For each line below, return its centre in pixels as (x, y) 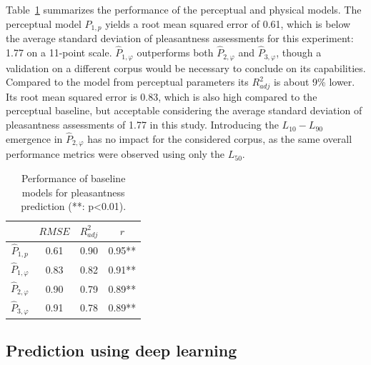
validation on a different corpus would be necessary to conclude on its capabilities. (186, 67)
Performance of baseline (73, 177)
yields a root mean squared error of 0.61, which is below (228, 23)
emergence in (34, 138)
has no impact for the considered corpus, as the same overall (220, 138)
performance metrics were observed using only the (115, 154)
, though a (299, 52)
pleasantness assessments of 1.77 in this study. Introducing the (142, 125)
